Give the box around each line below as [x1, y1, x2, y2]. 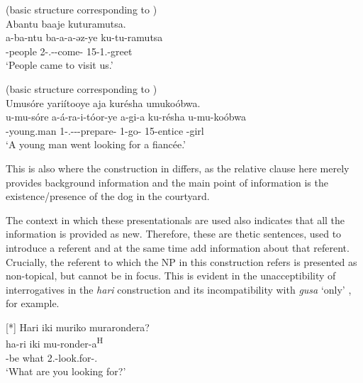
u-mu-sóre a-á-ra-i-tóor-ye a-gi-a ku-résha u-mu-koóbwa [6, 109, 246, 124]
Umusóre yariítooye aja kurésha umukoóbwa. [6, 95, 201, 110]
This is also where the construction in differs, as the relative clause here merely [6, 160, 350, 175]
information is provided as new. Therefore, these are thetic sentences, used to [6, 226, 342, 241]
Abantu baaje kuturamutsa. [6, 16, 126, 30]
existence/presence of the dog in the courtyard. [6, 189, 210, 204]
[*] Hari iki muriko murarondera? [6, 319, 150, 334]
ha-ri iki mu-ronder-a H [6, 334, 104, 351]
